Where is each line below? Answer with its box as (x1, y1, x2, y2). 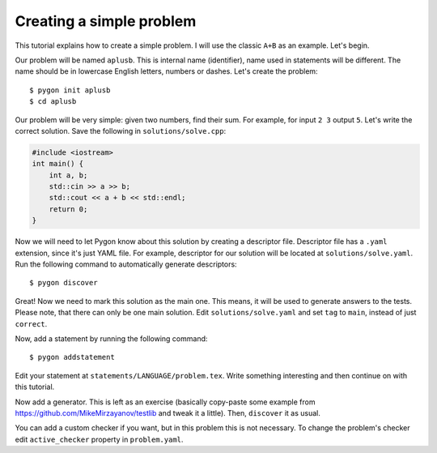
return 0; (49, 204, 88, 214)
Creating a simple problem (15, 12, 197, 30)
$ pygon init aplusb (29, 85, 111, 95)
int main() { (32, 159, 84, 169)
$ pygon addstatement (29, 353, 115, 362)
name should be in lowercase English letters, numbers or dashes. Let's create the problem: (15, 66, 319, 76)
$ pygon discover (29, 278, 98, 288)
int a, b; (49, 170, 88, 180)
